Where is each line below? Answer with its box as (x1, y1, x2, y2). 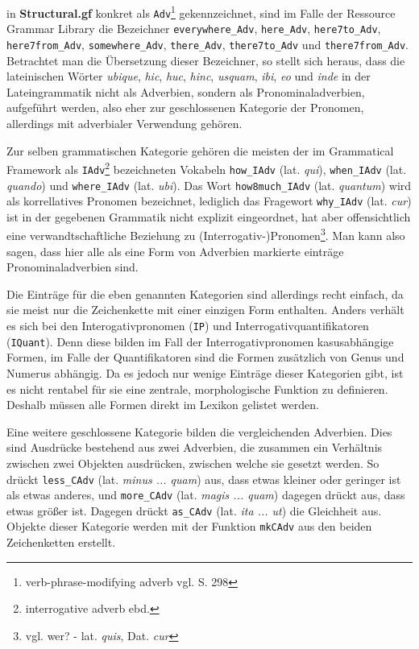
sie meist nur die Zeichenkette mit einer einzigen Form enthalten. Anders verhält (6, 301, 404, 318)
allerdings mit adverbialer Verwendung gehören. (6, 115, 243, 131)
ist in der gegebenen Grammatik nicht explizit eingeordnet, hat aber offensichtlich (6, 208, 411, 225)
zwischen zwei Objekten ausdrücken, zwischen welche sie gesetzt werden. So (6, 454, 380, 471)
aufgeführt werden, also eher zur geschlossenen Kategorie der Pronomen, (6, 99, 364, 116)
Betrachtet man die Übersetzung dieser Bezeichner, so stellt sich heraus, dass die (6, 52, 405, 68)
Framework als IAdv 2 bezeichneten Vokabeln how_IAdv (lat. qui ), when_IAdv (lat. (6, 159, 407, 177)
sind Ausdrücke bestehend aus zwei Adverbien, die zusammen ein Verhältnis (6, 439, 383, 456)
